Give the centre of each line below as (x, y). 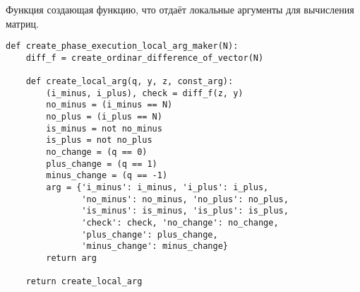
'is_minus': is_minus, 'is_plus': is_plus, (185, 211)
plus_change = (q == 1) (102, 164)
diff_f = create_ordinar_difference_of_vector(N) (145, 58)
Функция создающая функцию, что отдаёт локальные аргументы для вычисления (180, 9)
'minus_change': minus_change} (155, 246)
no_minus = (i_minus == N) (109, 105)
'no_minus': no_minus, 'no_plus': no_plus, (185, 199)
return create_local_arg (84, 282)
